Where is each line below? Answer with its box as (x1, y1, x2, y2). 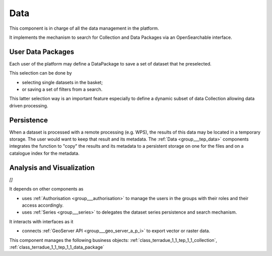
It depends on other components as (9, 186, 84, 192)
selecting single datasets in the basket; (22, 79, 103, 85)
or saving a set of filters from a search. (22, 86, 103, 93)
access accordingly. (22, 202, 64, 208)
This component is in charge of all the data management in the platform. (9, 25, 159, 31)
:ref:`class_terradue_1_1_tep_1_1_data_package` (9, 244, 105, 250)
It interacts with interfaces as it (9, 218, 74, 224)
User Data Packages (9, 47, 75, 56)
